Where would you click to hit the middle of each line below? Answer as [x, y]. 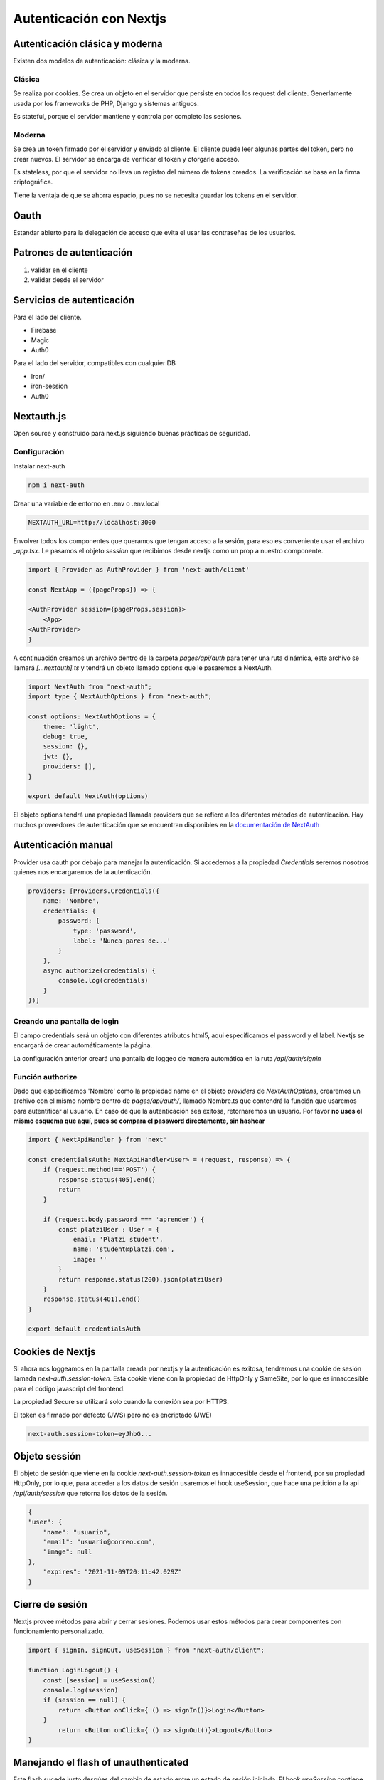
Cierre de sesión [50, 1604]
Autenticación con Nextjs [90, 19]
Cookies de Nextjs [54, 1352]
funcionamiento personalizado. [59, 1631]
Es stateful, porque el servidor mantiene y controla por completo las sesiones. [127, 116]
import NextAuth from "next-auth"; [90, 686]
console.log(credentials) [103, 980]
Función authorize [45, 1077]
